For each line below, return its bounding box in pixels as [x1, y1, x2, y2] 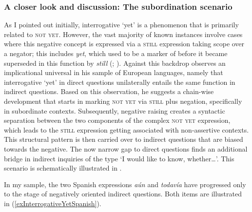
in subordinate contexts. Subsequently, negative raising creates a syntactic [4, 105, 225, 116]
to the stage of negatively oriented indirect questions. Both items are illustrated [4, 189, 242, 199]
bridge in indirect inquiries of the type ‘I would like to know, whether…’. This [4, 153, 234, 163]
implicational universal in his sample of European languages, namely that [4, 67, 223, 77]
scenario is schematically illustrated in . [4, 163, 122, 173]
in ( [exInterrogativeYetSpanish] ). [4, 198, 101, 208]
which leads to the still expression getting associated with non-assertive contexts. [4, 124, 249, 135]
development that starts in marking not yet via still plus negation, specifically [4, 96, 242, 106]
